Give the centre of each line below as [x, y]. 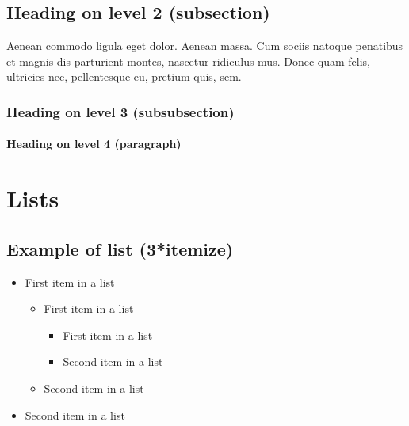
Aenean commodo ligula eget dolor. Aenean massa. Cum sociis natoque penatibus [205, 46]
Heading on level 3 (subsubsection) [120, 111]
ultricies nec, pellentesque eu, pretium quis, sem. [124, 76]
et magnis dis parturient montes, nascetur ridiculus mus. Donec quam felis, [188, 61]
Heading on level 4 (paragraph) [94, 144]
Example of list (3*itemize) [120, 248]
